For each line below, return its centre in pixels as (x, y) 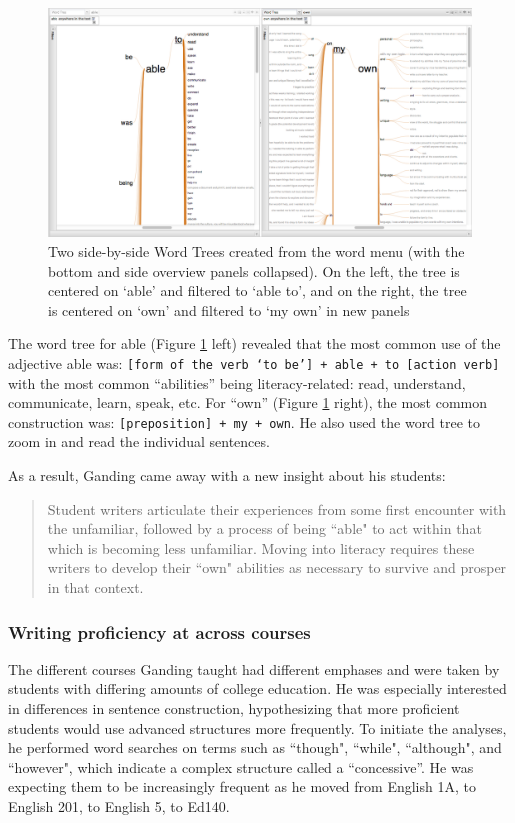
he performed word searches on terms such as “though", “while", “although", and (255, 747)
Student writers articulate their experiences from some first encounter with (277, 508)
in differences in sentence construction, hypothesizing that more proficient (234, 708)
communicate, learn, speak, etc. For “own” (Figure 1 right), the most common (248, 402)
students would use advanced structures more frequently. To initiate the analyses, (257, 727)
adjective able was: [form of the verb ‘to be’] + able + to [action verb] (254, 362)
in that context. (95, 587)
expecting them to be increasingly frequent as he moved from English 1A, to (242, 786)
